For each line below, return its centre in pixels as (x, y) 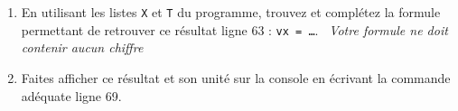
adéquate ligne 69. (71, 95)
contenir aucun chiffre (82, 47)
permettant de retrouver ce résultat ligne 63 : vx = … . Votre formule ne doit (234, 29)
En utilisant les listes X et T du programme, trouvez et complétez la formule (231, 12)
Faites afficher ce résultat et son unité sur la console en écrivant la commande (236, 77)
